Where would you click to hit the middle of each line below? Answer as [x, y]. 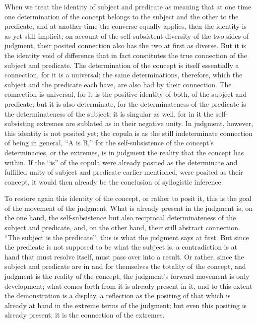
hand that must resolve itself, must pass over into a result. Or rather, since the [124, 256]
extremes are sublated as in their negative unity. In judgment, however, [145, 123]
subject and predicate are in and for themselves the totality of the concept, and [125, 266]
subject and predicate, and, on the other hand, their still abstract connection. [122, 227]
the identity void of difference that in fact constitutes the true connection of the [126, 55]
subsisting [20, 123]
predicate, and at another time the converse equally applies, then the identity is [126, 26]
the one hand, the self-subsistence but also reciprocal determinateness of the [120, 218]
